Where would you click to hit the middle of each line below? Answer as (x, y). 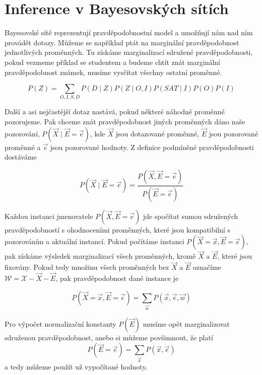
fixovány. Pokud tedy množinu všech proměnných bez (87, 267)
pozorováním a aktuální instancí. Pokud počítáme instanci (94, 241)
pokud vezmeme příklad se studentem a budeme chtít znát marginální (112, 62)
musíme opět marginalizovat (186, 323)
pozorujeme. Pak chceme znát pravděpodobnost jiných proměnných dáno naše (125, 122)
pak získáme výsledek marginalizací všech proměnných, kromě (100, 256)
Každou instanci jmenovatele (49, 216)
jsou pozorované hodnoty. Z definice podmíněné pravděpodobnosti (152, 147)
